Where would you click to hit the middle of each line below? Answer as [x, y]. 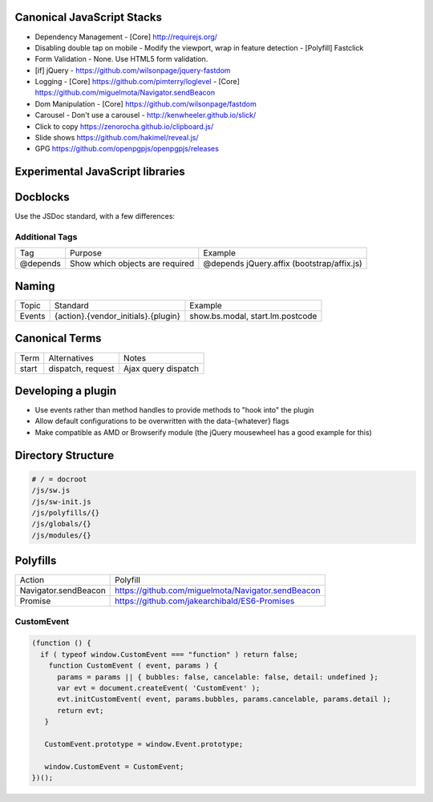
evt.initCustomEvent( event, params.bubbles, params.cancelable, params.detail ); [225, 699]
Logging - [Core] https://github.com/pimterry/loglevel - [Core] [138, 82]
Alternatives [71, 358]
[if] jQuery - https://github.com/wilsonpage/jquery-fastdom [133, 70]
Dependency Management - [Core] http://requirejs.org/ [126, 37]
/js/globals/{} [61, 524]
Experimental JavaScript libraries [100, 172]
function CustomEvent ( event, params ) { [133, 666]
